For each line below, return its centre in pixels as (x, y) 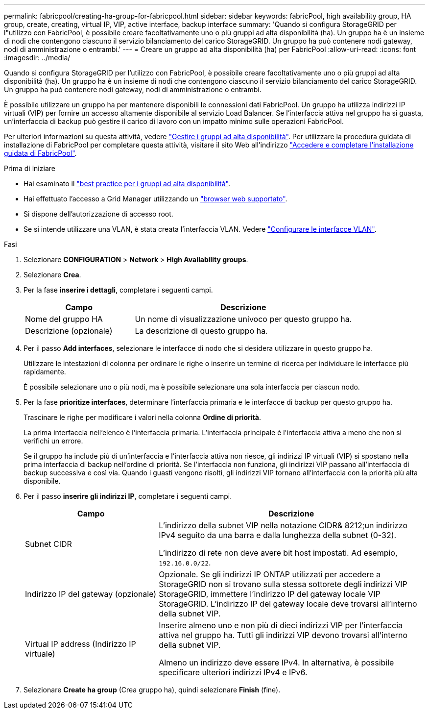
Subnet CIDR (48, 544)
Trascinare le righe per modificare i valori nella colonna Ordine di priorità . (142, 417)
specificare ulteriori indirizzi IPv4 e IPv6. (233, 672)
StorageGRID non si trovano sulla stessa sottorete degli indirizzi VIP (283, 584)
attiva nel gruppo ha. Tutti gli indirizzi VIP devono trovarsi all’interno (283, 635)
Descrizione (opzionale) (69, 331)
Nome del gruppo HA (64, 319)
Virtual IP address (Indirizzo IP (81, 644)
